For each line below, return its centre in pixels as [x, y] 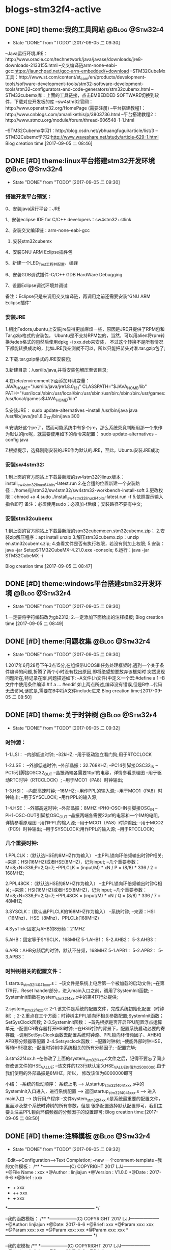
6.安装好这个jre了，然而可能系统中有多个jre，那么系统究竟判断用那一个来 [82, 428]
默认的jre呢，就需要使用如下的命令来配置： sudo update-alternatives [82, 434]
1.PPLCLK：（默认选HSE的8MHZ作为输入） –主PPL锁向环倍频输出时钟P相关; [84, 855]
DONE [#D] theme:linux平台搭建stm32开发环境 [80, 161]
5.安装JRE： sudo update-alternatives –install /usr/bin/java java [72, 410]
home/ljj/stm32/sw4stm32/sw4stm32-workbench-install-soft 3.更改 [87, 490]
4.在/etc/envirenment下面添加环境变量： [48, 381]
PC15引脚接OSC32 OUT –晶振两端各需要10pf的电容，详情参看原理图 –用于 [81, 773]
